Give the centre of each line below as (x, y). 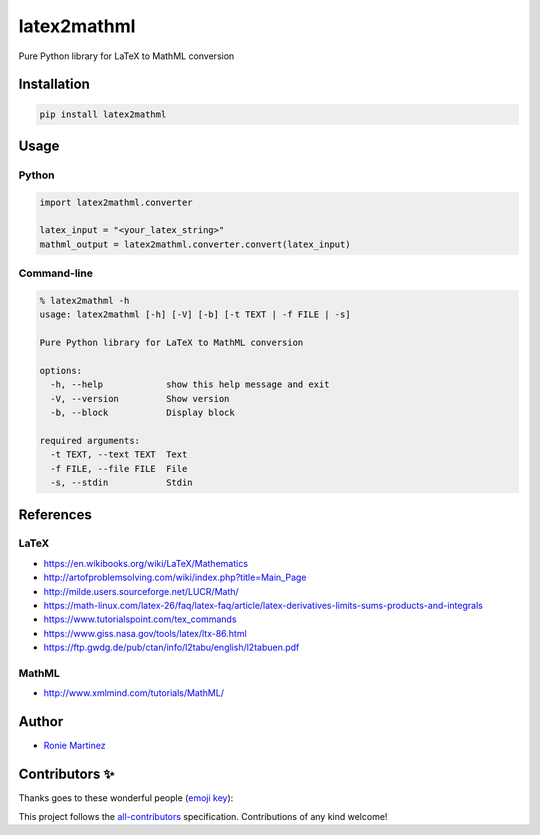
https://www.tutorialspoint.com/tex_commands (140, 619)
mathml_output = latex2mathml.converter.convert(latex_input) (195, 244)
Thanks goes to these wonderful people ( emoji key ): (126, 798)
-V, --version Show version (140, 398)
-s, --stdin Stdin (122, 483)
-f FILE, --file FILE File (119, 468)
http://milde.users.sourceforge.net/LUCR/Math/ (141, 591)
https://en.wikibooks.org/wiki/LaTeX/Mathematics (146, 563)
